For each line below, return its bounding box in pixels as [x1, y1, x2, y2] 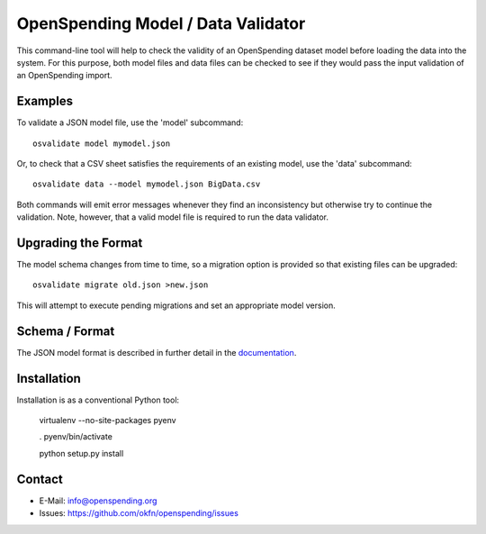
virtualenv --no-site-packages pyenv [39, 415, 176, 426]
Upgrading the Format [16, 235, 143, 250]
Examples [16, 94, 74, 109]
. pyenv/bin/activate [39, 431, 112, 442]
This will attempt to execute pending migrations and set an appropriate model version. [16, 300, 337, 311]
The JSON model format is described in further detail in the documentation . [16, 347, 297, 358]
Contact [16, 471, 63, 486]
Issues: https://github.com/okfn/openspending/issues [39, 508, 238, 519]
